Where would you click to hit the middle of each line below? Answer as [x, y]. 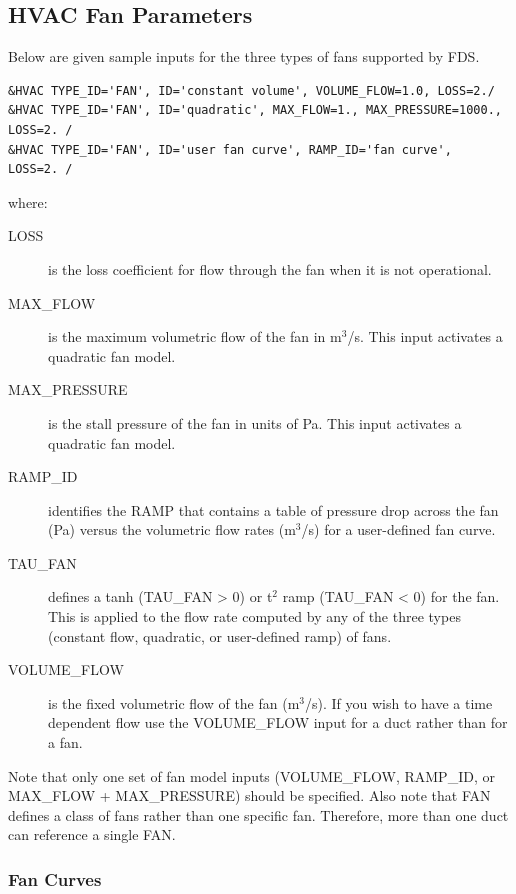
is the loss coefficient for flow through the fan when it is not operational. [270, 268]
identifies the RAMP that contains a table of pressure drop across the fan [273, 509]
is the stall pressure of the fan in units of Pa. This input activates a [255, 422]
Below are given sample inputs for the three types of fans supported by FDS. [244, 56]
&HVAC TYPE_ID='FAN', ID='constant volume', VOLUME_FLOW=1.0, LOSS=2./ [251, 90]
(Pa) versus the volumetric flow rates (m [172, 529]
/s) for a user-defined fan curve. [398, 529]
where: [28, 201]
